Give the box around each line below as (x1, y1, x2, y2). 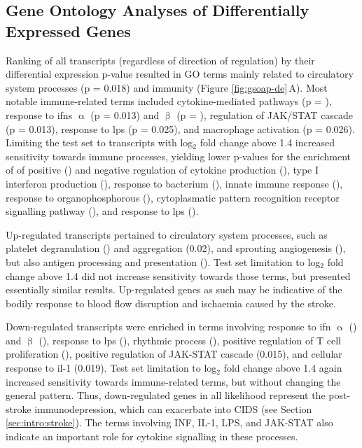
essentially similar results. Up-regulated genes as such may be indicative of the (6, 282, 342, 297)
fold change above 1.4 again (223, 360, 342, 375)
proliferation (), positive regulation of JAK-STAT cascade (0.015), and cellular (6, 346, 342, 361)
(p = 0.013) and (90, 107, 160, 122)
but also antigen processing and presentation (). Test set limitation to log (6, 254, 321, 269)
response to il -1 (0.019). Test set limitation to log (6, 360, 217, 375)
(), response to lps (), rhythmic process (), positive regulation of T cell (39, 332, 341, 347)
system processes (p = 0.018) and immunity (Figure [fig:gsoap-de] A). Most (6, 80, 328, 94)
